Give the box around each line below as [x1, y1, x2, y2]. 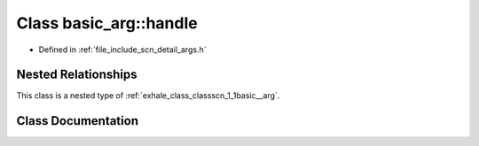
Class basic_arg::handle [16, 13, 199, 33]
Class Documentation [16, 113, 139, 128]
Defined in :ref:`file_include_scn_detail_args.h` [38, 44, 207, 55]
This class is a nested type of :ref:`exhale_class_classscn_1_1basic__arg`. [16, 90, 280, 101]
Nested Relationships [16, 67, 137, 82]
